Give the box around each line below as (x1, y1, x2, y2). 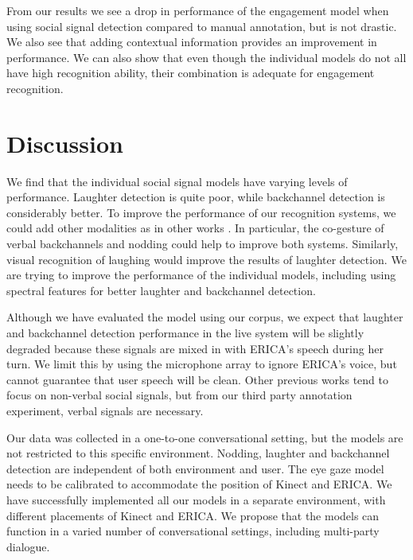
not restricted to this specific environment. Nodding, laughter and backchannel (6, 445, 390, 461)
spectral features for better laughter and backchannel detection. (6, 282, 316, 298)
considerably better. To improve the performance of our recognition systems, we (6, 204, 396, 220)
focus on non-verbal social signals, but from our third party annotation (6, 387, 353, 403)
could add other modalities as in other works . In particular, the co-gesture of (6, 220, 384, 236)
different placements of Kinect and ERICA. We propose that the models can (6, 507, 380, 523)
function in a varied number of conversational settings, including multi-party (6, 523, 380, 539)
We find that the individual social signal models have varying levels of (6, 173, 348, 189)
